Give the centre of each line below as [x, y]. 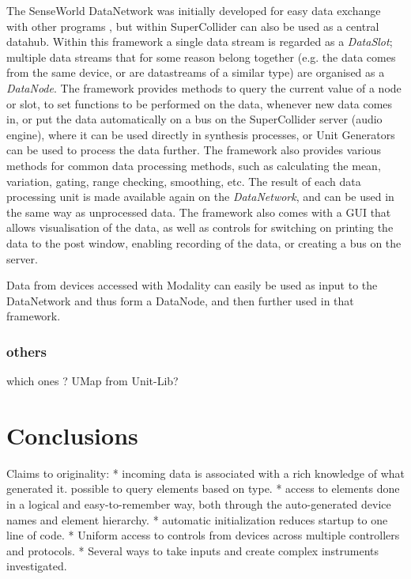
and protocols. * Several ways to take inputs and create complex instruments [193, 550]
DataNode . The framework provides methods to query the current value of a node [204, 87]
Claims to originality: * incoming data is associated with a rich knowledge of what [205, 473]
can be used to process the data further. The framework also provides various [194, 150]
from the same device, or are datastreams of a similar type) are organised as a [196, 72]
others [26, 351]
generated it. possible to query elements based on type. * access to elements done [203, 488]
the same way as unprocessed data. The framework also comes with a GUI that [199, 212]
